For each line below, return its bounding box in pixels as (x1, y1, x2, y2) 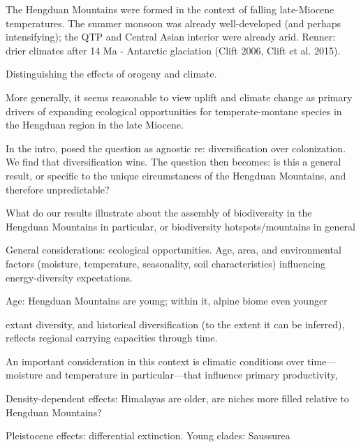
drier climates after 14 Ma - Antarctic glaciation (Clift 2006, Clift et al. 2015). (6, 43, 341, 57)
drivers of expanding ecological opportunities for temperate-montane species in (6, 103, 342, 118)
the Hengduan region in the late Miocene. (6, 117, 184, 132)
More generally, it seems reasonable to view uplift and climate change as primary (6, 89, 353, 104)
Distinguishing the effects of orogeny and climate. (6, 66, 217, 81)
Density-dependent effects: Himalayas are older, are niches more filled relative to (6, 391, 349, 406)
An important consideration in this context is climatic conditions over (6, 353, 304, 368)
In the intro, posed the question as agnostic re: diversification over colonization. (6, 140, 346, 155)
